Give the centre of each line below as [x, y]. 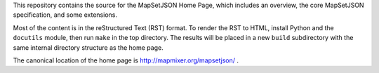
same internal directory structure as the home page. [88, 47]
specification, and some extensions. [65, 15]
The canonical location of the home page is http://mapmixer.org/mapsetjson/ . [126, 60]
